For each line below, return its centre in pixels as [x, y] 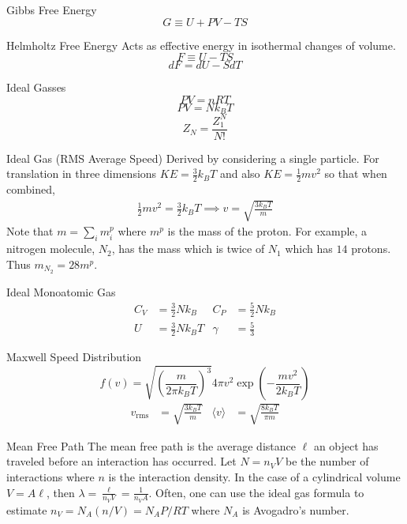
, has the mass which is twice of [188, 249]
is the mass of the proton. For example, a [267, 231]
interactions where [50, 477]
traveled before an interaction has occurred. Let [121, 461]
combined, [31, 189]
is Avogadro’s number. [296, 509]
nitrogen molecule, [51, 249]
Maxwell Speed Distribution [74, 356]
